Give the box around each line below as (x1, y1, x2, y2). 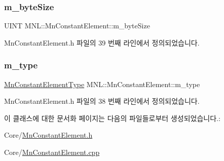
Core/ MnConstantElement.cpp (4, 147, 100, 157)
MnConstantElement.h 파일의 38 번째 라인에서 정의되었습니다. (4, 96, 200, 106)
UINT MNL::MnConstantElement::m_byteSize (4, 20, 150, 31)
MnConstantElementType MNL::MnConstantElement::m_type (4, 78, 200, 89)
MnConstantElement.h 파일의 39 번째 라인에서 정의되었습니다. (4, 37, 200, 48)
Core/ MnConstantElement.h (4, 130, 93, 140)
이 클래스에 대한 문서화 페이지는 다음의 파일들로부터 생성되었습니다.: (4, 112, 220, 123)
